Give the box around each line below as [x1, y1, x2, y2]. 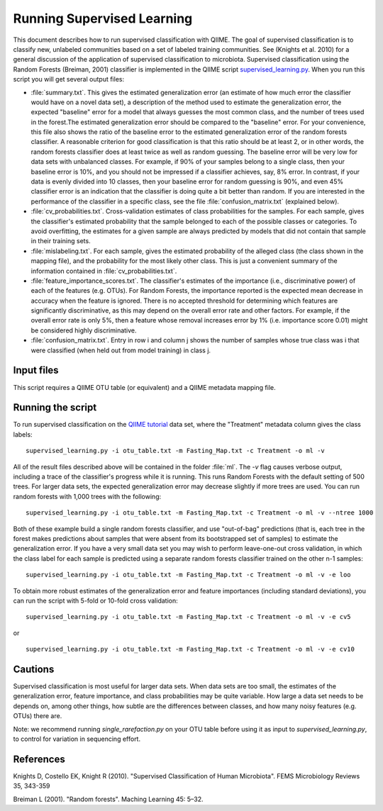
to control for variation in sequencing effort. [13, 734, 141, 743]
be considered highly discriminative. [30, 326, 138, 335]
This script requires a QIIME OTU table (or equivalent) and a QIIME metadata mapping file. [13, 383, 276, 391]
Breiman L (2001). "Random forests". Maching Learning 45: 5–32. [13, 795, 204, 803]
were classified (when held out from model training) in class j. [30, 346, 211, 354]
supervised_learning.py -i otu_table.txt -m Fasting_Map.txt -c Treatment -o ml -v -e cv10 [26, 645, 355, 654]
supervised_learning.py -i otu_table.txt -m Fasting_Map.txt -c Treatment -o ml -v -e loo [26, 571, 351, 579]
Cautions [13, 663, 55, 675]
